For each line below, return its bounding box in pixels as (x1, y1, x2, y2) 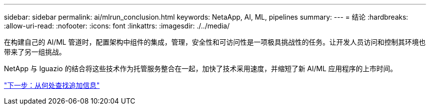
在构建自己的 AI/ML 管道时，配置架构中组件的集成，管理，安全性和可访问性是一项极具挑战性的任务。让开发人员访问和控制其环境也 (4, 38, 426, 46)
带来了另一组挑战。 (4, 48, 66, 56)
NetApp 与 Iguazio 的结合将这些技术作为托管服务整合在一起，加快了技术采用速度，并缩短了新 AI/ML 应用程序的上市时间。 (4, 64, 397, 73)
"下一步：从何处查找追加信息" (4, 81, 100, 89)
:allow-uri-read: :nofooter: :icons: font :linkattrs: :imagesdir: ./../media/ (4, 22, 230, 30)
